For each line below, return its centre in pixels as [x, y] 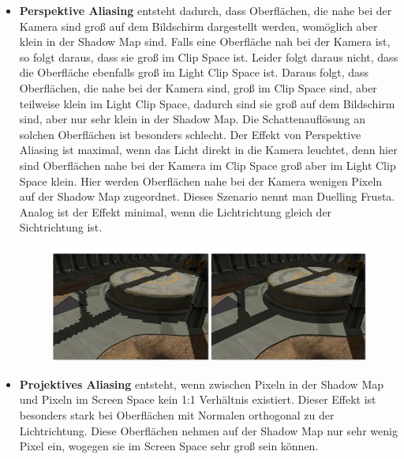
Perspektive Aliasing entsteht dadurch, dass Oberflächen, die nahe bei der [206, 10]
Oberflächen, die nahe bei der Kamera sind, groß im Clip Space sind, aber [198, 87]
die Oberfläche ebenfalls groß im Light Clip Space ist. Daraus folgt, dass [194, 72]
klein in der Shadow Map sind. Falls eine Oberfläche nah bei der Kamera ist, [205, 41]
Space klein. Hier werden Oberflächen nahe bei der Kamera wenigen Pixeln [201, 181]
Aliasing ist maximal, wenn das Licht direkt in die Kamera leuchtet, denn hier [208, 150]
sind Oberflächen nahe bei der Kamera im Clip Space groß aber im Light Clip [208, 165]
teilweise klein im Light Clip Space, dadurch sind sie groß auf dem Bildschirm [207, 103]
